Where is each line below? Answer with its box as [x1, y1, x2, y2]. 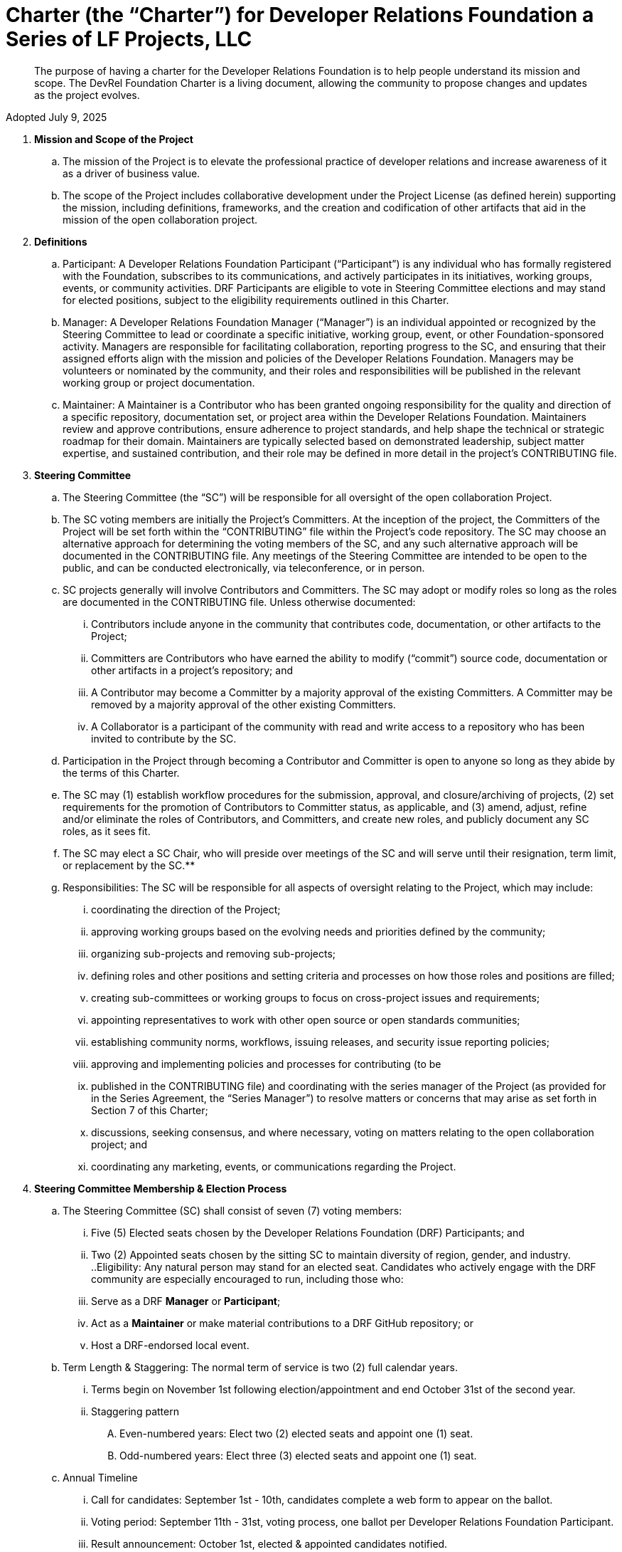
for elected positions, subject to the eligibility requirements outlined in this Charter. [63, 293, 449, 306]
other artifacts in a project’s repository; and [91, 664, 293, 676]
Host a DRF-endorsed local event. [91, 1338, 250, 1351]
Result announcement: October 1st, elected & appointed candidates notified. [91, 1537, 448, 1550]
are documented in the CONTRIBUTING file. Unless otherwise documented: [63, 595, 416, 608]
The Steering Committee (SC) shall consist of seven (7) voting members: [63, 1204, 402, 1217]
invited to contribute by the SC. [91, 732, 237, 745]
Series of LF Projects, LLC [6, 27, 252, 51]
